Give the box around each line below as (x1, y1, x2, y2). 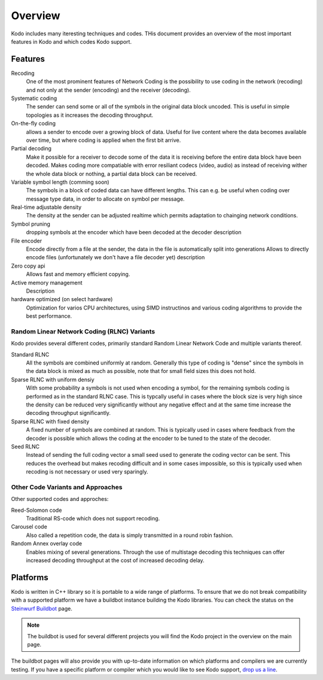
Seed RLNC (11, 443, 40, 450)
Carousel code (11, 523, 47, 530)
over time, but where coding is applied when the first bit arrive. (26, 136, 181, 144)
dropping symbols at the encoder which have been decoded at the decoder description (26, 229, 242, 236)
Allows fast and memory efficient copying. (26, 271, 130, 278)
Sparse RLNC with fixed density (11, 418, 90, 425)
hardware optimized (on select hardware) (11, 296, 113, 303)
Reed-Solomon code (11, 506, 62, 514)
